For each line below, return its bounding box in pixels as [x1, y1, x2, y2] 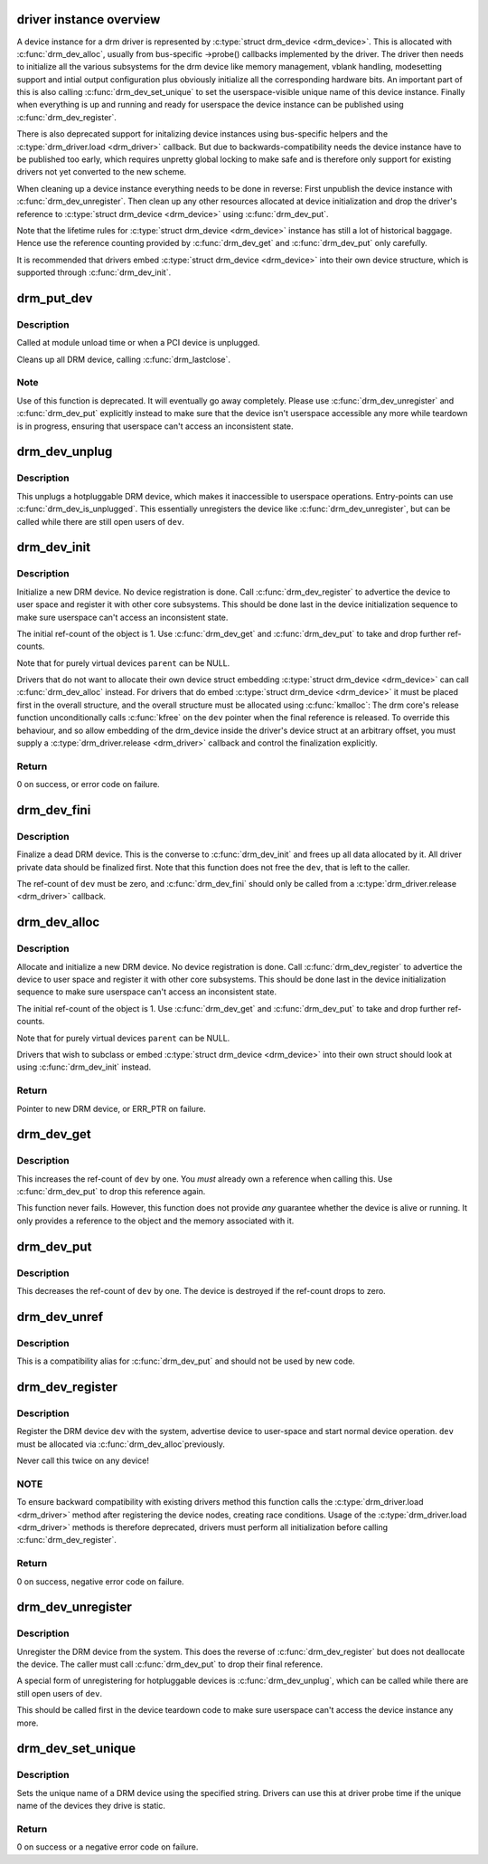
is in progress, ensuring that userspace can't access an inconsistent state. [16, 421, 294, 432]
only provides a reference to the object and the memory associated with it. [16, 1215, 295, 1226]
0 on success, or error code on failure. [16, 779, 160, 790]
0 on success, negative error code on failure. [16, 1575, 184, 1587]
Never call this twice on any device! [16, 1455, 149, 1466]
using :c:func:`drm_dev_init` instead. [16, 1061, 152, 1072]
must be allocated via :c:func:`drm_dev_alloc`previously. [16, 1439, 226, 1450]
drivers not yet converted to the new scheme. [16, 166, 187, 177]
